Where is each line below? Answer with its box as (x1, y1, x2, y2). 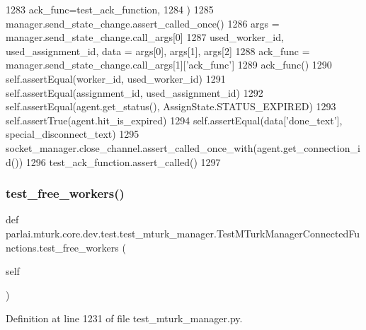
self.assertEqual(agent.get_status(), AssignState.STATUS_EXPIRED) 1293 (6, 99, 336, 114)
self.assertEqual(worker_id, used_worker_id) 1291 (6, 71, 226, 86)
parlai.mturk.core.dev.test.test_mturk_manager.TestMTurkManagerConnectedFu (6, 225, 360, 240)
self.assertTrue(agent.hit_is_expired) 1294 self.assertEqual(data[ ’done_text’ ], (6, 112, 343, 127)
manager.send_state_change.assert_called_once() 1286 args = (6, 16, 280, 30)
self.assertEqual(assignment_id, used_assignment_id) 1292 (6, 85, 263, 100)
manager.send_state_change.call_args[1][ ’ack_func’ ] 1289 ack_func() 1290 (6, 57, 332, 72)
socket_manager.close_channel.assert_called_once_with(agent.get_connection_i (6, 140, 360, 155)
